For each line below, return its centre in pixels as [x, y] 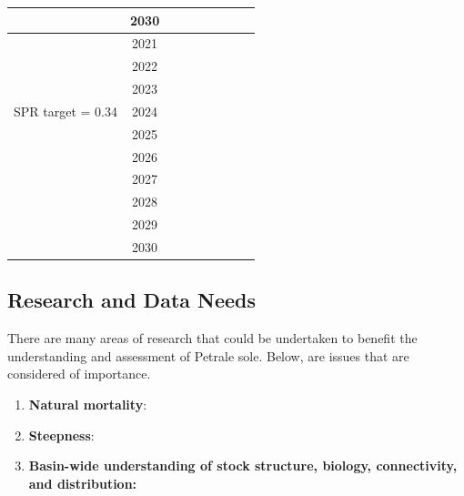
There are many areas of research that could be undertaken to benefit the [212, 338]
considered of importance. [79, 374]
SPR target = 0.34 [66, 111]
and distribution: [83, 483]
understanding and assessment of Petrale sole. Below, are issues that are [208, 355]
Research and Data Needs [132, 300]
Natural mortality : [88, 405]
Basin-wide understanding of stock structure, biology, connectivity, [243, 466]
